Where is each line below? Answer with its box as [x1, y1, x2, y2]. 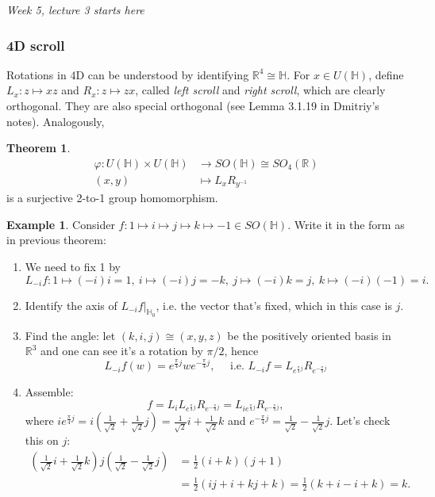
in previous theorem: [6, 231, 106, 248]
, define [368, 66, 404, 82]
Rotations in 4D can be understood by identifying [6, 66, 249, 82]
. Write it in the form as [287, 216, 405, 232]
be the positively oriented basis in [227, 327, 391, 343]
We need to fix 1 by [25, 258, 121, 275]
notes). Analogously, [6, 113, 105, 129]
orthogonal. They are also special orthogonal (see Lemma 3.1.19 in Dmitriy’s [6, 97, 379, 113]
